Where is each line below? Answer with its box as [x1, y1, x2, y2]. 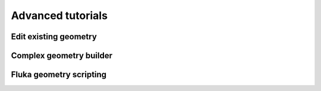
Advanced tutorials [11, 9, 108, 22]
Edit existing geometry [11, 32, 97, 42]
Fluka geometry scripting [11, 70, 107, 80]
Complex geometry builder [11, 51, 113, 61]
